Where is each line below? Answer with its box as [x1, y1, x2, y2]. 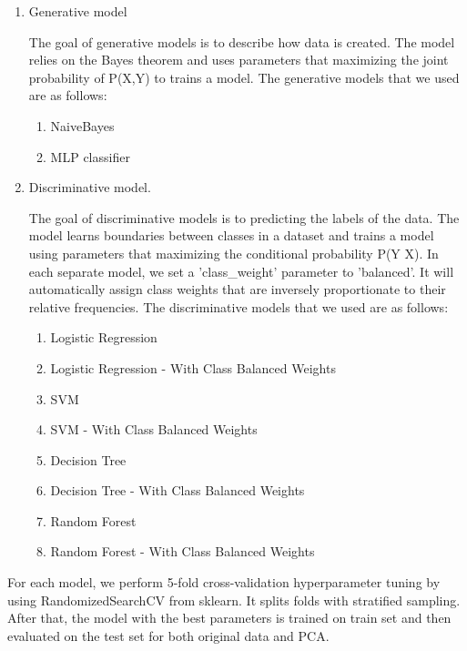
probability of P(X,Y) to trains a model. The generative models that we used [28, 67, 460, 86]
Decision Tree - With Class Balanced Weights [50, 481, 305, 500]
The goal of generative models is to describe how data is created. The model [28, 32, 455, 51]
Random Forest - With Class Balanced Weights [50, 542, 315, 561]
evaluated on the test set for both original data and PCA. [7, 626, 330, 645]
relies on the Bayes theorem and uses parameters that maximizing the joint [28, 50, 449, 69]
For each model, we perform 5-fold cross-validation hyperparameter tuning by [7, 573, 441, 592]
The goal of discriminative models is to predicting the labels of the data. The [28, 208, 460, 227]
